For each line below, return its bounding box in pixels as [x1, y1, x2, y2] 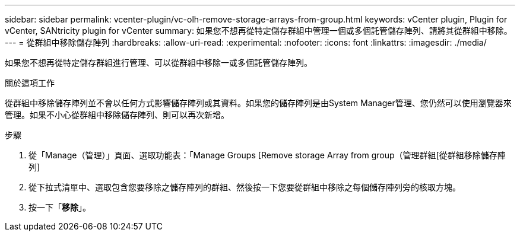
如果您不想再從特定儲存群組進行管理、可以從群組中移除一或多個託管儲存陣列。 [5, 58, 312, 68]
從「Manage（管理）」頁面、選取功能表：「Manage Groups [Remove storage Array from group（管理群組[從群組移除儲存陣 [28, 150, 506, 160]
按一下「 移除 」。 [28, 202, 91, 212]
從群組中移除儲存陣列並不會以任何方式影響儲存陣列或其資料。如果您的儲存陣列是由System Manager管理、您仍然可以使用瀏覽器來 [5, 98, 512, 108]
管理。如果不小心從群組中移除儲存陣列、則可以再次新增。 [5, 110, 229, 120]
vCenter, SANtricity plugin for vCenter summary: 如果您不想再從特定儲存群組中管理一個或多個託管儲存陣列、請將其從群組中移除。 [5, 25, 512, 36]
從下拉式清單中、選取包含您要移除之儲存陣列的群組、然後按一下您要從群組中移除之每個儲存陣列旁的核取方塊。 [28, 182, 461, 192]
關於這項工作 [5, 78, 55, 88]
